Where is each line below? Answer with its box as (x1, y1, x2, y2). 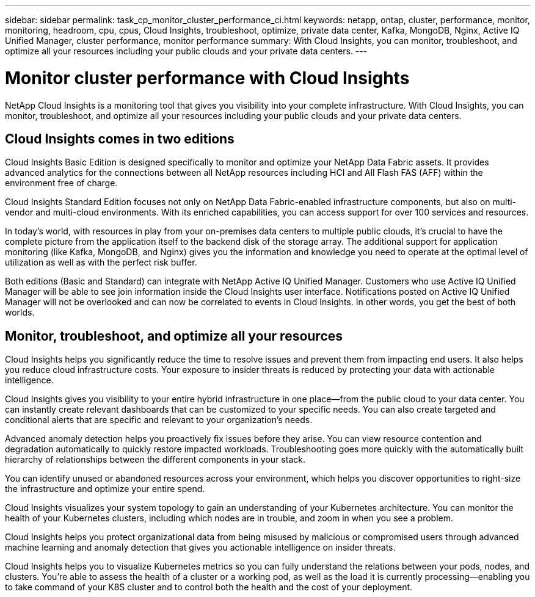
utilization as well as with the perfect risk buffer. (5, 257, 197, 268)
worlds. (5, 307, 35, 318)
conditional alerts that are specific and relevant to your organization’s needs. (5, 414, 313, 425)
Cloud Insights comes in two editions (5, 131, 235, 147)
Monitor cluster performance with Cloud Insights (5, 67, 410, 89)
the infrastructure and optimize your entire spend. (5, 483, 205, 494)
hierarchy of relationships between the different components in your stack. (5, 454, 305, 465)
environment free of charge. (5, 178, 118, 189)
